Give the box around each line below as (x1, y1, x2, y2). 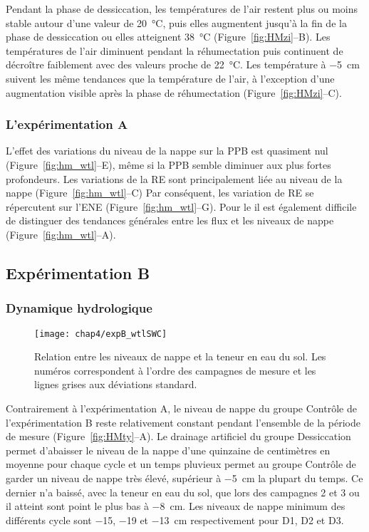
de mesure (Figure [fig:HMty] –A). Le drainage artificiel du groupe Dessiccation (6, 429, 351, 444)
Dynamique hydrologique (6, 299, 152, 317)
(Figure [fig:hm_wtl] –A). (6, 226, 116, 241)
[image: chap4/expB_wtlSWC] (34, 328, 167, 339)
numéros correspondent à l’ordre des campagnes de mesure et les (34, 363, 316, 377)
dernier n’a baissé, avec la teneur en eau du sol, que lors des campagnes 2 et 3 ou (6, 484, 360, 499)
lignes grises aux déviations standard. (34, 377, 197, 392)
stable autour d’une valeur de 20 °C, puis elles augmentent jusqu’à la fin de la (6, 15, 347, 30)
